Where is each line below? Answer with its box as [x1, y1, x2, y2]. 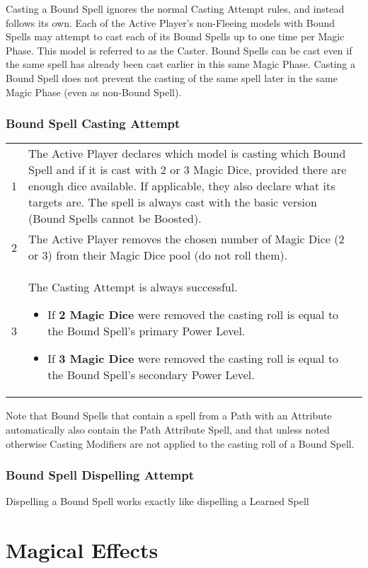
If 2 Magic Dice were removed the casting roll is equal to [47, 306, 339, 323]
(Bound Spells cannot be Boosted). [28, 210, 202, 227]
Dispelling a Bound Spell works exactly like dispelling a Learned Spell [6, 494, 309, 509]
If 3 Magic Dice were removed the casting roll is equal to [47, 350, 339, 367]
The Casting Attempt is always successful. [28, 279, 238, 296]
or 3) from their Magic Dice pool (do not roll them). [28, 247, 288, 264]
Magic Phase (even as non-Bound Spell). [6, 84, 182, 99]
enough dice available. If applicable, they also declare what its [28, 178, 335, 195]
